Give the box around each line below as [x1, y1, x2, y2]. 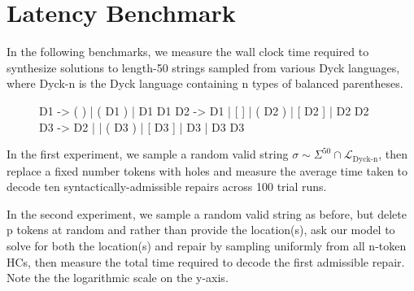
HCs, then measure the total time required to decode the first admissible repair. [7, 253, 405, 270]
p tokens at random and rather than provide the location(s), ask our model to [7, 221, 395, 238]
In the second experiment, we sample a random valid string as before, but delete [7, 205, 407, 222]
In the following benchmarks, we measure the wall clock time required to [7, 43, 369, 60]
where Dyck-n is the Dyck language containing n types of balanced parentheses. [7, 75, 403, 92]
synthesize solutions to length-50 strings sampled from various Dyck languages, [7, 59, 400, 76]
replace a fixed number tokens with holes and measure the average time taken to [7, 162, 408, 179]
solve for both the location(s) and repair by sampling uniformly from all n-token [7, 237, 407, 254]
